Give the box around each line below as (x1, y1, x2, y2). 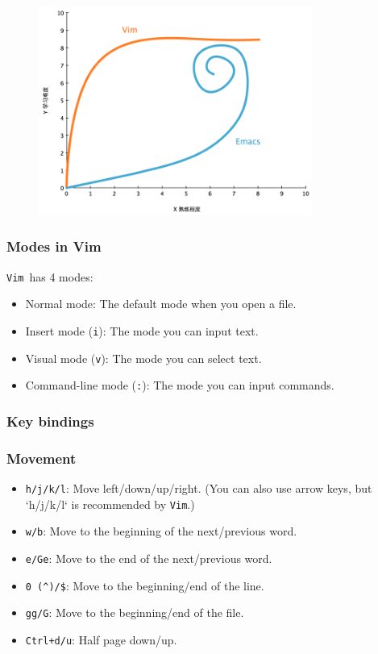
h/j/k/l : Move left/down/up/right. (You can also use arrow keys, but (25, 479, 372, 496)
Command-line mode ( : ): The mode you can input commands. (25, 377, 334, 394)
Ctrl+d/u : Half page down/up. (25, 631, 177, 648)
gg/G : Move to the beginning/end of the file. (25, 604, 244, 621)
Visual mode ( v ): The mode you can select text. (25, 349, 262, 366)
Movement (6, 448, 77, 468)
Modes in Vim (6, 236, 102, 256)
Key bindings (6, 410, 94, 431)
